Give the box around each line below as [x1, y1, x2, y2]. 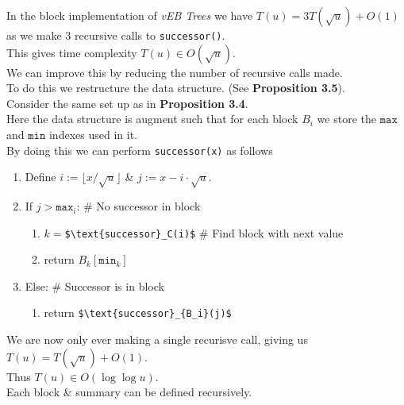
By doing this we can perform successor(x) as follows [6, 141, 273, 158]
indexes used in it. [48, 126, 137, 143]
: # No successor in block [76, 198, 201, 214]
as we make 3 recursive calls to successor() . [6, 27, 225, 43]
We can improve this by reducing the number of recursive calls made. [6, 64, 343, 80]
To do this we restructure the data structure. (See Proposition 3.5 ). [6, 79, 345, 96]
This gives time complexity [6, 44, 137, 60]
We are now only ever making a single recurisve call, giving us [6, 331, 308, 348]
